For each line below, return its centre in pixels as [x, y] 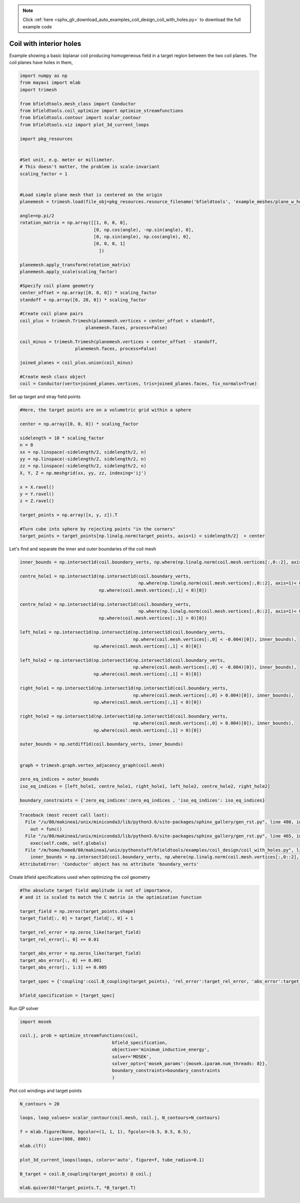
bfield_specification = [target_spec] [67, 995]
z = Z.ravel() [37, 501]
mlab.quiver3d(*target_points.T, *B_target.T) [78, 1188]
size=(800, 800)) [70, 1139]
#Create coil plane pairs [51, 314]
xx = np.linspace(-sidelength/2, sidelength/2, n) [83, 452]
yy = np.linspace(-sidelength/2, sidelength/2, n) [83, 459]
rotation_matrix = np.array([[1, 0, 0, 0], [74, 223]
